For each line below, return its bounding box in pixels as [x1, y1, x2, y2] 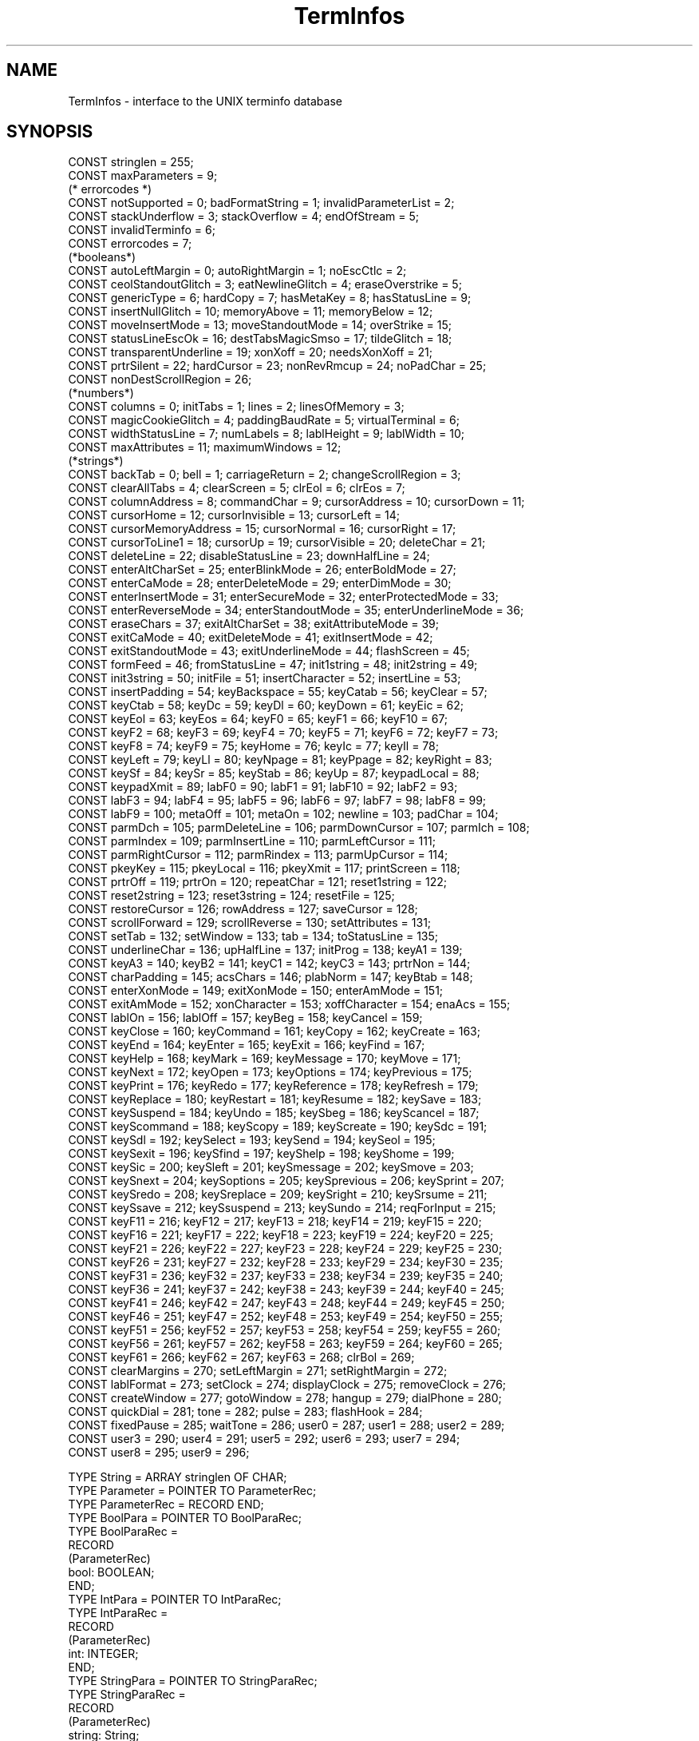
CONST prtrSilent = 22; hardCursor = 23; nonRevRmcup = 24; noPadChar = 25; [68, 359, 487, 373]
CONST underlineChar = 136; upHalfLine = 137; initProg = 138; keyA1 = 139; [68, 943, 463, 957]
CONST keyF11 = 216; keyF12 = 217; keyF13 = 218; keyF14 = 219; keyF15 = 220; [68, 1214, 482, 1229]
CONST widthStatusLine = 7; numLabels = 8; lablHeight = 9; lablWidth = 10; [68, 427, 465, 441]
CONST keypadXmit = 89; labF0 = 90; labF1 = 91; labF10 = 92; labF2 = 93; [68, 780, 458, 794]
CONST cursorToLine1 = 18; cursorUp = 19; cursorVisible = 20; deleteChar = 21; [68, 535, 486, 550]
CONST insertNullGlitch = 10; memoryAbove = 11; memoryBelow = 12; [68, 304, 433, 319]
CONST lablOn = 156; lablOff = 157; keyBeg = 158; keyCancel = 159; [68, 1011, 423, 1025]
